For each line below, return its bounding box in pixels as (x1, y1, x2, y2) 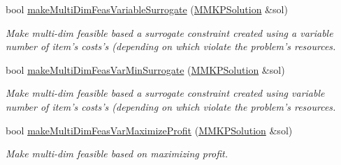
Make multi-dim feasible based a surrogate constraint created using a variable (6, 25, 333, 40)
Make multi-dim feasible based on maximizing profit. (6, 146, 228, 161)
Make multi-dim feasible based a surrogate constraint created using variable (6, 86, 325, 100)
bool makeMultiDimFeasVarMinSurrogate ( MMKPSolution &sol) (6, 62, 285, 77)
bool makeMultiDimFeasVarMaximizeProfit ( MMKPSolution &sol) (6, 123, 293, 137)
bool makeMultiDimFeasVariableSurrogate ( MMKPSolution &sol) (6, 2, 288, 16)
